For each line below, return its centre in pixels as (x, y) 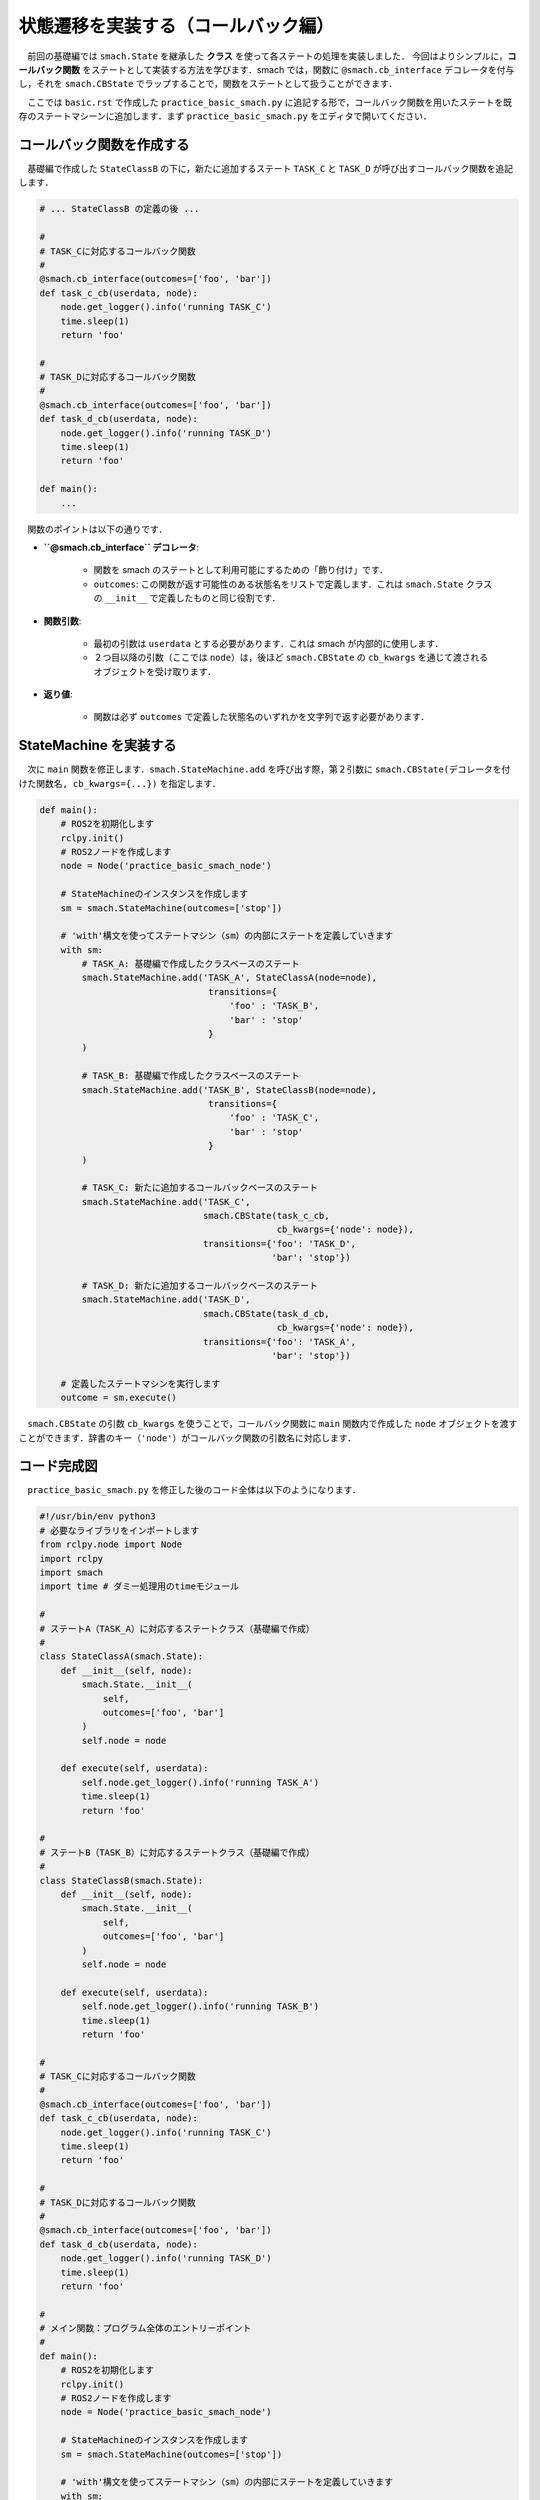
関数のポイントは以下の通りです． (97, 529)
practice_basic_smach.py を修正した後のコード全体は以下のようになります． (194, 1490)
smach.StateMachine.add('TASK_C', (166, 1201)
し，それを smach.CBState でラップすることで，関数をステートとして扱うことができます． (208, 84)
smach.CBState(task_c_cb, (266, 1216)
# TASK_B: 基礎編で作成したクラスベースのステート (190, 1076)
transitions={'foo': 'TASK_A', (279, 1341)
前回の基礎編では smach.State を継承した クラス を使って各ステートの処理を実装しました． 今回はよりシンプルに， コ (271, 56)
